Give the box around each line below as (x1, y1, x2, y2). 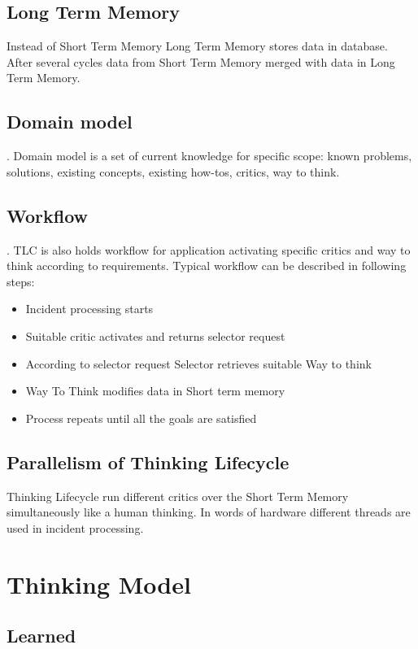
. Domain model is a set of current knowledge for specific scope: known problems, (7, 147, 412, 164)
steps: (7, 272, 35, 290)
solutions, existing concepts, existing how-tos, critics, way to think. (7, 163, 340, 180)
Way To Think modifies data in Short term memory (25, 382, 285, 399)
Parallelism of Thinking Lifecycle (7, 449, 290, 474)
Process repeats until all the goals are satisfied (25, 409, 257, 426)
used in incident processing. (7, 519, 144, 536)
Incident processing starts (25, 300, 154, 317)
